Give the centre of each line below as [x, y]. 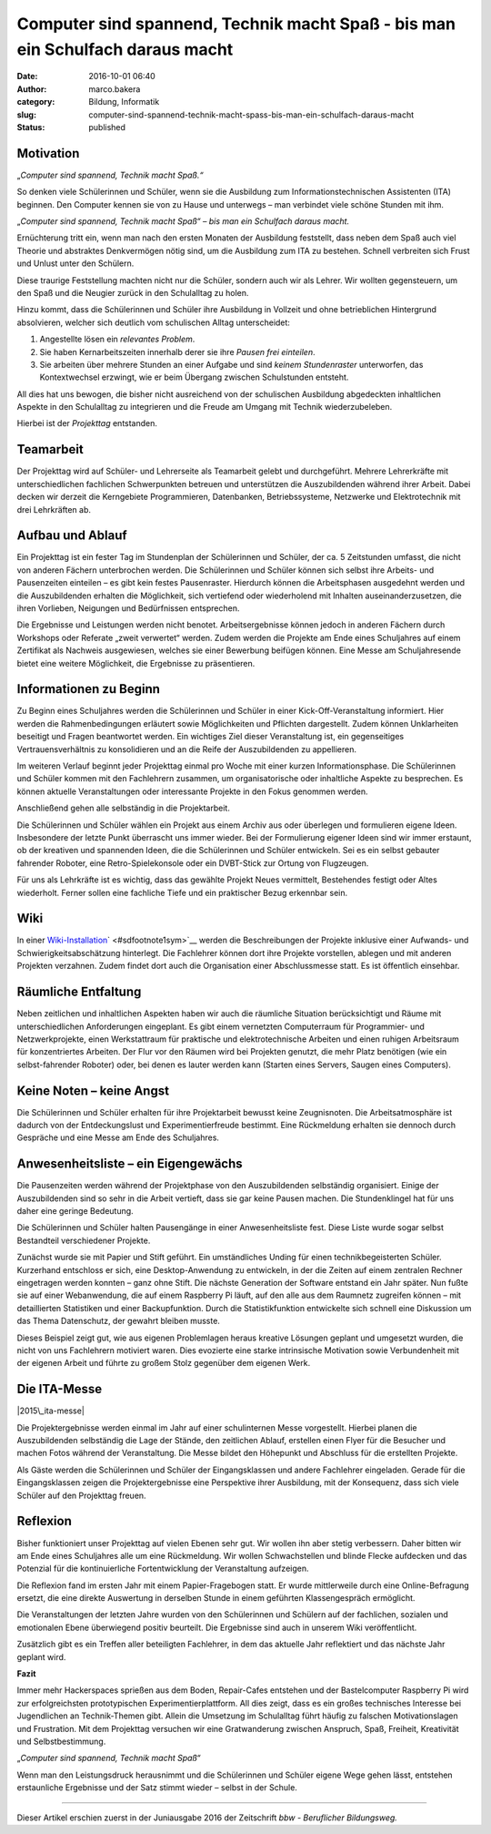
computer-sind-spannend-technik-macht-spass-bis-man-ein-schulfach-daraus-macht [251, 115]
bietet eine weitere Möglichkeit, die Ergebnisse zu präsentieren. [136, 663]
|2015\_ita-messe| [51, 1411]
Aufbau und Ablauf [72, 536]
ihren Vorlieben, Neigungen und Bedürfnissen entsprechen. [128, 608]
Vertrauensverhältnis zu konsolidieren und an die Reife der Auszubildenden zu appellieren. [187, 749]
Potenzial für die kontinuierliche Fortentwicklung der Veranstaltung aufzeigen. [163, 1569]
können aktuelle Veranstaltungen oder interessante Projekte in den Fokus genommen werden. [192, 791]
